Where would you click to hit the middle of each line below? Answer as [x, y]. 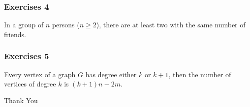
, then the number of [200, 74]
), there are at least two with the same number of [171, 25]
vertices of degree [30, 84]
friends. [15, 34]
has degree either [111, 74]
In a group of [24, 25]
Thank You [21, 100]
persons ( [66, 25]
